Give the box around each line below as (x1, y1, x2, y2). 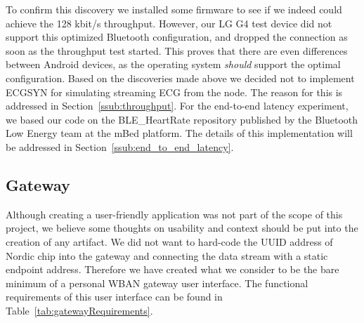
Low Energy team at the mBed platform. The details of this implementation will (6, 126, 353, 140)
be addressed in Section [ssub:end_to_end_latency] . (6, 139, 234, 154)
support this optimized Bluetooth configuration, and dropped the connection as (6, 29, 348, 44)
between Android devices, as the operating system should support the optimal (6, 57, 341, 72)
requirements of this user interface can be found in (6, 289, 223, 304)
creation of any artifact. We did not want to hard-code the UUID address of (6, 234, 333, 249)
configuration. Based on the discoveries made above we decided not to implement (6, 70, 355, 85)
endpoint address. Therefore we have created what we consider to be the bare (6, 262, 339, 277)
